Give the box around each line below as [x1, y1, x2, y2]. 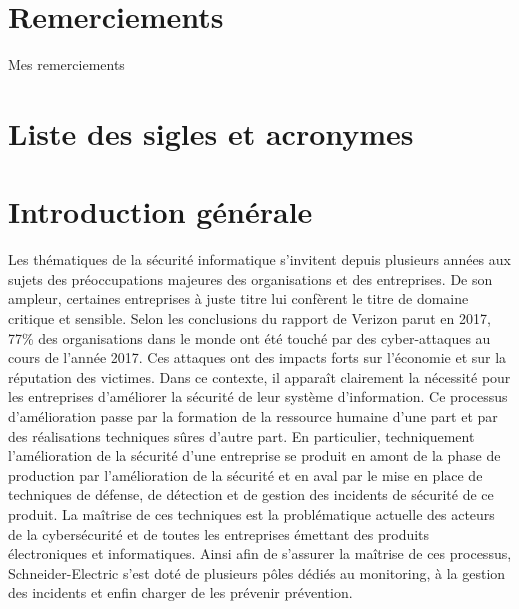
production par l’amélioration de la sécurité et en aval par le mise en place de [8, 464, 483, 485]
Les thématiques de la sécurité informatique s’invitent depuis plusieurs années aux [8, 249, 511, 270]
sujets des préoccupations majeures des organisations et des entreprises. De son [8, 268, 493, 289]
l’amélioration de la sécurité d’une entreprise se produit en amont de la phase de [8, 445, 501, 466]
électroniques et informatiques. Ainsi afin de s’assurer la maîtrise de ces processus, [8, 543, 512, 564]
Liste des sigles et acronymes [8, 112, 414, 153]
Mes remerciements [8, 54, 125, 75]
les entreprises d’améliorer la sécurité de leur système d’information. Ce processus [8, 386, 508, 407]
